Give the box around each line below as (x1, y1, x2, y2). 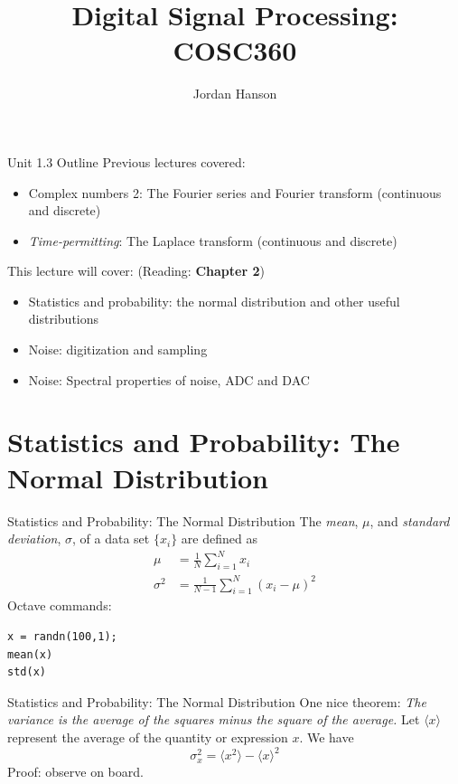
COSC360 (173, 32, 297, 69)
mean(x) (7, 647, 53, 661)
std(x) (7, 666, 46, 679)
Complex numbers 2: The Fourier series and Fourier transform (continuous (28, 183, 442, 202)
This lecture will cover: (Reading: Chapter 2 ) (7, 261, 265, 280)
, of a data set (72, 529, 150, 548)
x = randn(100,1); (7, 630, 117, 643)
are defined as (181, 529, 257, 548)
